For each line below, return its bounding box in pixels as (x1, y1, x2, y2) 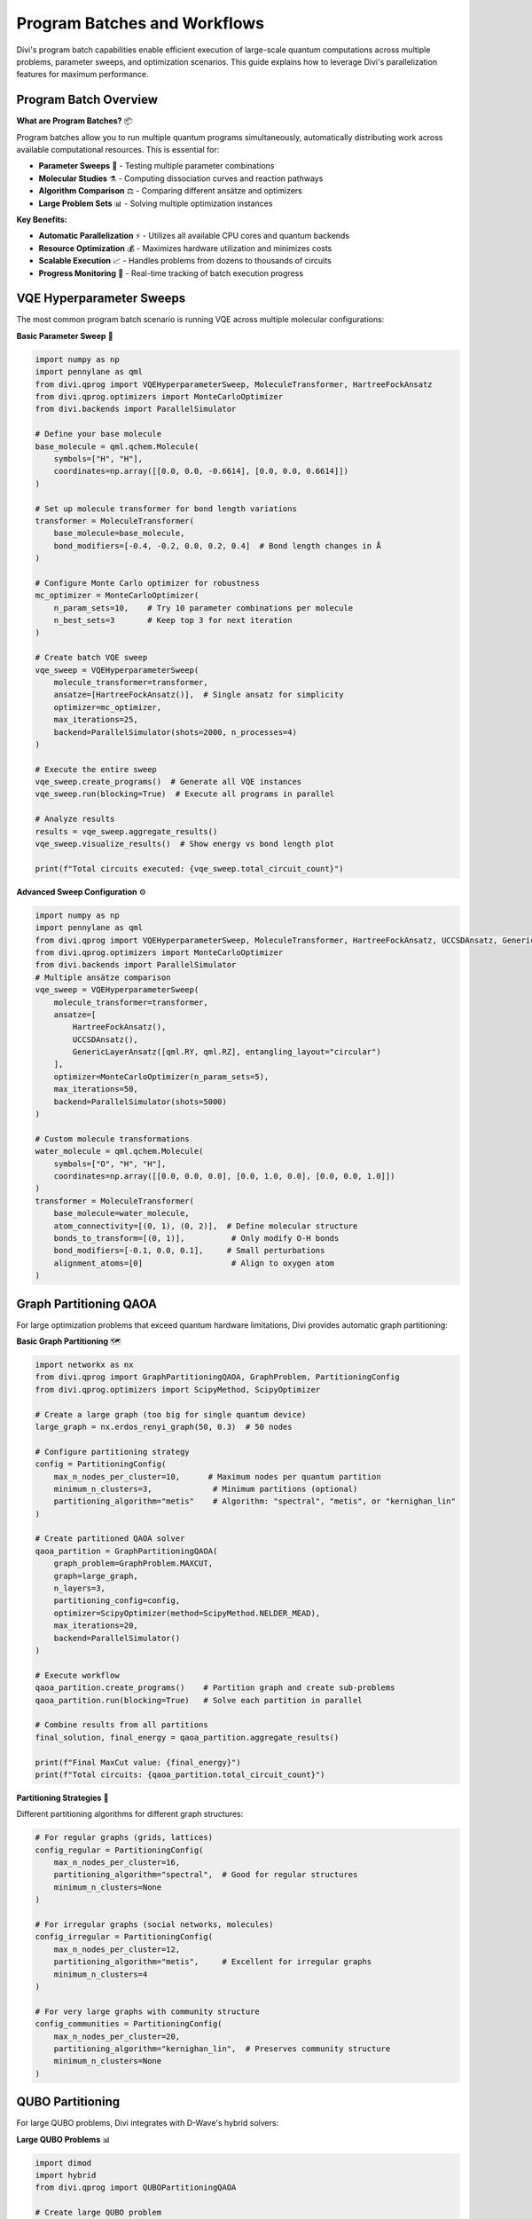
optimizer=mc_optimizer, (53, 702, 162, 712)
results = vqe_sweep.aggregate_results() (35, 826, 218, 836)
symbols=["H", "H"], (53, 454, 144, 463)
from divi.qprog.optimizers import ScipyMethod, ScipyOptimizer (35, 1385, 321, 1394)
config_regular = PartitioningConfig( (35, 1844, 204, 1855)
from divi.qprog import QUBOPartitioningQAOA (35, 2183, 237, 2192)
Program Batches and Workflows (16, 13, 265, 33)
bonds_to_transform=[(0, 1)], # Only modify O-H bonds (53, 1233, 340, 1243)
